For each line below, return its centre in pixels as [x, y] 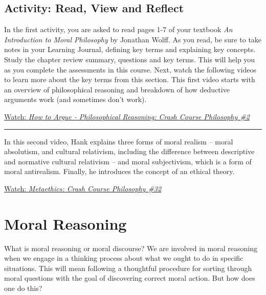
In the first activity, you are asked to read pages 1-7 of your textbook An [118, 29]
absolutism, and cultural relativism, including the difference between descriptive [129, 151]
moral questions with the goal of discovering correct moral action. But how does [130, 278]
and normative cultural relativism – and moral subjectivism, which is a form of [128, 161]
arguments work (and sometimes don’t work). [75, 99]
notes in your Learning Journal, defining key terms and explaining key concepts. [130, 49]
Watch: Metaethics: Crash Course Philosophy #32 [83, 188]
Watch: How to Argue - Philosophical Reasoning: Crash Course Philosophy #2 [127, 116]
